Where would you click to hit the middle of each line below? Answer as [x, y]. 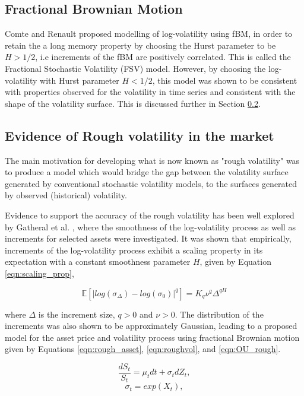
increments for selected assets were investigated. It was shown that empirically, [148, 238]
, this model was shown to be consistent [225, 80]
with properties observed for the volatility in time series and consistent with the [150, 92]
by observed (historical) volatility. [66, 195]
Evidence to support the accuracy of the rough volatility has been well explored [150, 215]
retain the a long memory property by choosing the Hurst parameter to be [140, 45]
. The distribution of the [219, 314]
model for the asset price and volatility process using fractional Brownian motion [152, 337]
